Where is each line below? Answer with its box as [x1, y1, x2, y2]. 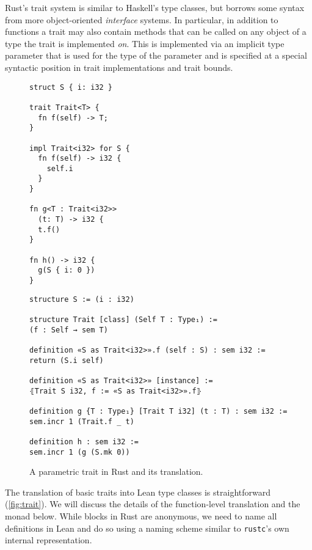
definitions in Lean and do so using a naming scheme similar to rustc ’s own [5, 521, 289, 534]
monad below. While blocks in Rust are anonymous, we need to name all [5, 509, 277, 522]
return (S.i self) [29, 356, 104, 365]
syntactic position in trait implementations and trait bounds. [5, 61, 233, 73]
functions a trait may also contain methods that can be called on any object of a [5, 25, 307, 38]
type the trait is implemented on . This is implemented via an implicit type [5, 37, 285, 50]
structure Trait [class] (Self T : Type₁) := [29, 315, 217, 324]
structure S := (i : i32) [29, 295, 134, 304]
